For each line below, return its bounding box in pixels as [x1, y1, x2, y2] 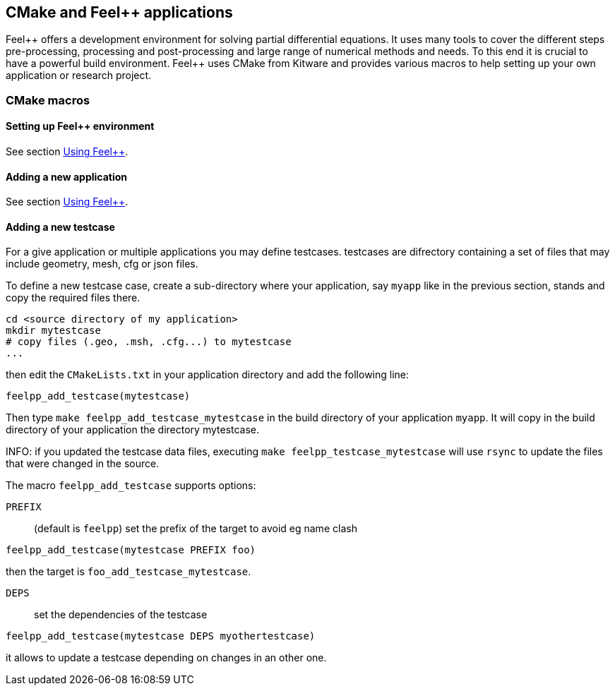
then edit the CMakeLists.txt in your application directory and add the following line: [6, 368, 410, 381]
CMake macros [6, 92, 90, 107]
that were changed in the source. [6, 457, 160, 470]
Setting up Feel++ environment [6, 120, 155, 133]
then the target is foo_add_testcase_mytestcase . [6, 565, 251, 578]
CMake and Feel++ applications [6, 4, 233, 21]
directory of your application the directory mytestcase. [6, 423, 260, 436]
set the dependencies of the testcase [34, 608, 208, 621]
